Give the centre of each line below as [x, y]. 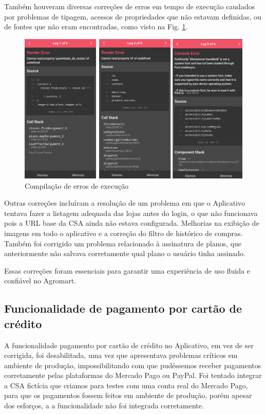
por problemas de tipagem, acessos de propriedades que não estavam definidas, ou [133, 16]
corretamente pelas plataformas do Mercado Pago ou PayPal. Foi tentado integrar [133, 375]
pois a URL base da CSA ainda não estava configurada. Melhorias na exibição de [132, 223]
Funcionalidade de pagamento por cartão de [123, 308]
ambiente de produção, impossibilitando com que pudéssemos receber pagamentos [133, 365]
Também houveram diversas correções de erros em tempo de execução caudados [130, 6]
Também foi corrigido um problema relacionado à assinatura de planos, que [123, 243]
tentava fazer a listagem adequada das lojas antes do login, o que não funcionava [131, 213]
